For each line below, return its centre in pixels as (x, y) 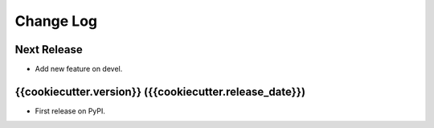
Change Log (56, 21)
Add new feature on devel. (79, 69)
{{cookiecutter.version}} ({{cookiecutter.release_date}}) (160, 91)
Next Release (49, 50)
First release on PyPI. (70, 111)
